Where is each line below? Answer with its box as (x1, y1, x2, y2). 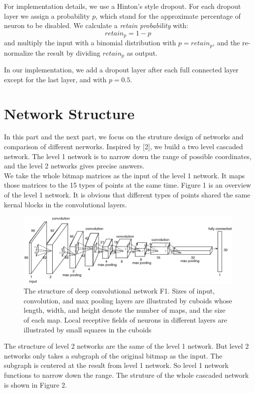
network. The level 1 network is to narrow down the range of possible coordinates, (4, 151, 252, 161)
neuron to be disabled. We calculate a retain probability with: (4, 20, 189, 31)
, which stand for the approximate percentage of (96, 10, 241, 21)
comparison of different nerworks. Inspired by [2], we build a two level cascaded (4, 141, 243, 152)
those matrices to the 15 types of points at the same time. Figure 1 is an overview (4, 180, 251, 190)
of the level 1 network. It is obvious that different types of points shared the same (4, 190, 251, 200)
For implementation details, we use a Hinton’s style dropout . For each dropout (4, 1, 241, 11)
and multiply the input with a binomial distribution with (4, 37, 176, 48)
